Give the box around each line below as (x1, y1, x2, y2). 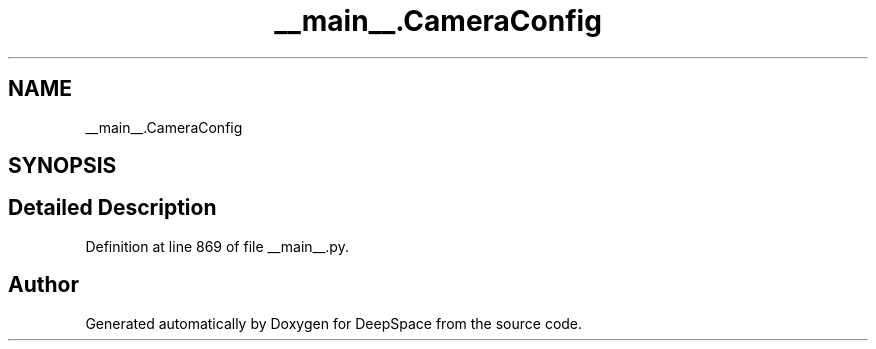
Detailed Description (8, 195, 217, 221)
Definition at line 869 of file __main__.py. (85, 237, 349, 255)
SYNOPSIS (8, 153, 117, 179)
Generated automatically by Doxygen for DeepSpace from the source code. (85, 314, 583, 332)
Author (8, 272, 79, 298)
